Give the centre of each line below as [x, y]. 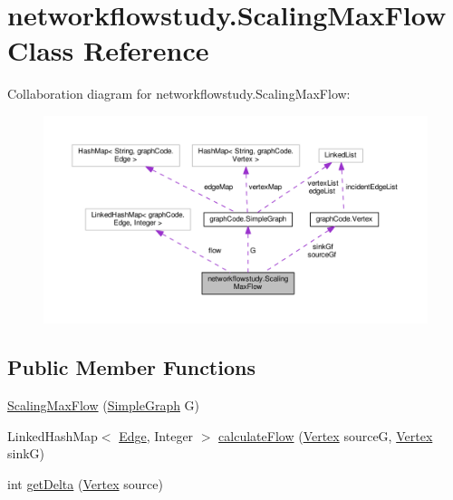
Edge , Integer [156, 435]
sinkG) [26, 453]
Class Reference [108, 50]
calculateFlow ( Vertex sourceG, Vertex [326, 435]
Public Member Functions [131, 367]
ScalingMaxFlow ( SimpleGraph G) [104, 405]
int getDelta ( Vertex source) [85, 483]
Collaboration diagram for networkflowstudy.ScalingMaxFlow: [179, 94]
